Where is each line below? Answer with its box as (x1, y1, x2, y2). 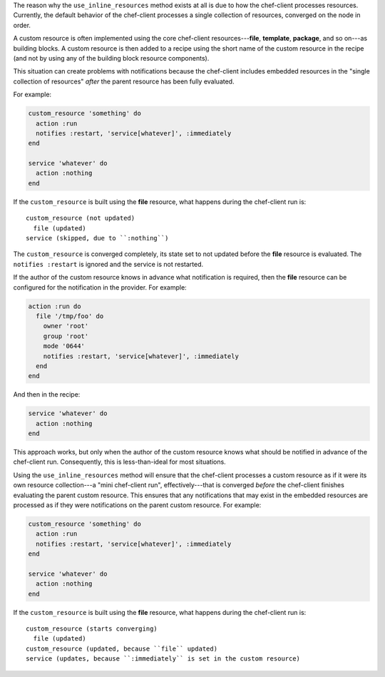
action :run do (28, 302, 81, 310)
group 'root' (43, 332, 89, 340)
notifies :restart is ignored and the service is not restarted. (13, 260, 204, 268)
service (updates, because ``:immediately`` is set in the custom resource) (26, 655, 301, 663)
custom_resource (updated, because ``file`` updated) (26, 644, 217, 653)
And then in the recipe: (13, 390, 81, 399)
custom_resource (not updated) (26, 214, 135, 223)
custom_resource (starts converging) (26, 625, 158, 633)
